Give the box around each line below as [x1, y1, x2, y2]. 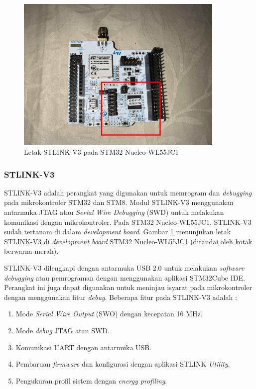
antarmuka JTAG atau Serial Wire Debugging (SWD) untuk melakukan [4, 207, 224, 217]
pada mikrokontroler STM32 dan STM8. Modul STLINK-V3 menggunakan [4, 197, 234, 207]
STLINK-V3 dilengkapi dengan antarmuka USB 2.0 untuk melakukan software [4, 263, 245, 273]
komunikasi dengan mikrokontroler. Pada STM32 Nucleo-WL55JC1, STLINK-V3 [4, 216, 252, 227]
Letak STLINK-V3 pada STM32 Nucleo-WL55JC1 [24, 147, 179, 157]
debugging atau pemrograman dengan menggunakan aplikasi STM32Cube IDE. [4, 272, 245, 283]
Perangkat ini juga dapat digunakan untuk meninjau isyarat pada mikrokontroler [4, 282, 252, 292]
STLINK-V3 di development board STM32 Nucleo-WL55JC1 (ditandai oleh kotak [4, 236, 253, 246]
